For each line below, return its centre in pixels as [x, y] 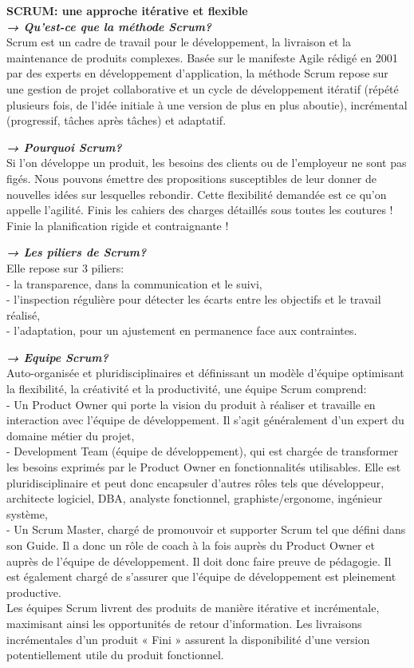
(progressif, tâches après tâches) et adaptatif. [116, 120]
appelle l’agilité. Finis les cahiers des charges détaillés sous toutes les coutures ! [200, 210]
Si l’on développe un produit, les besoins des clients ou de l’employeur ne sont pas [207, 163]
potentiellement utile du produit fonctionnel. [115, 655]
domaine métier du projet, [71, 435]
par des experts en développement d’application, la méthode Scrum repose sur [197, 73]
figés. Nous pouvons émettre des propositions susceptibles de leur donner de [192, 178]
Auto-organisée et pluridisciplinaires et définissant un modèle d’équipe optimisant [205, 373]
